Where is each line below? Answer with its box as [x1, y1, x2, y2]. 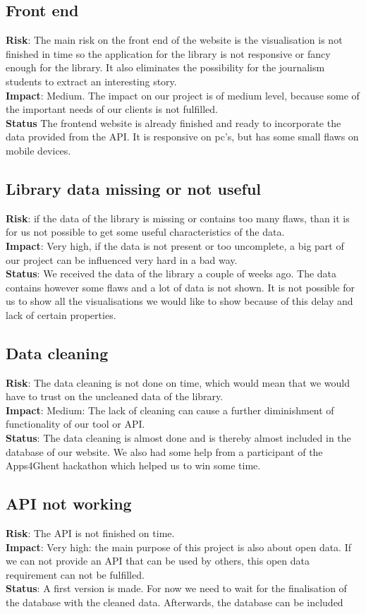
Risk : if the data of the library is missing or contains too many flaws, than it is [6, 210, 350, 225]
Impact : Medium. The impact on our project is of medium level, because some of [6, 88, 360, 102]
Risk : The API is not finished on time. [6, 526, 175, 541]
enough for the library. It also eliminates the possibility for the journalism [6, 60, 325, 75]
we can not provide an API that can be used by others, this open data [6, 553, 310, 568]
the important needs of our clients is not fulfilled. [6, 102, 218, 116]
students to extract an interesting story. [6, 73, 177, 88]
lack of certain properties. [6, 307, 116, 322]
